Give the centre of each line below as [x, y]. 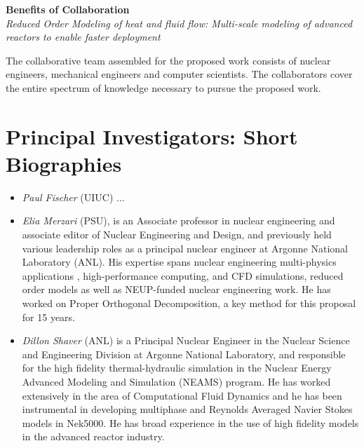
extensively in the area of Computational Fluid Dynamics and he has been [182, 395]
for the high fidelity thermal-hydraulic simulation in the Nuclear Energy [177, 368]
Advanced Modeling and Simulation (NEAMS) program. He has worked [176, 381]
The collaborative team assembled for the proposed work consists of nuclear [168, 60]
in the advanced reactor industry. [93, 436]
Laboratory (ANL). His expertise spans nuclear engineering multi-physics [179, 262]
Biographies [64, 163]
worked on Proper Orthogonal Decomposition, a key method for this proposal [189, 303]
